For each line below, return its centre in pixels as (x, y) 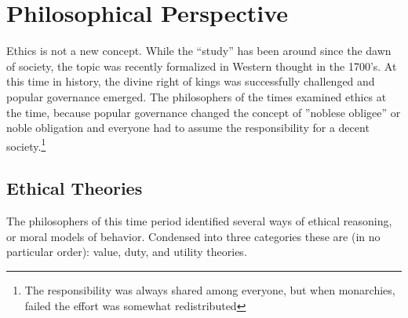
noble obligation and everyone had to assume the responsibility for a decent (188, 128)
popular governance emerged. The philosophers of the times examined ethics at (197, 96)
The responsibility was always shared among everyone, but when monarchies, (210, 289)
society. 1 (26, 144)
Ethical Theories (75, 188)
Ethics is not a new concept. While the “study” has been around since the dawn (199, 51)
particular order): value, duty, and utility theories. (127, 252)
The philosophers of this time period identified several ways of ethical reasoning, (199, 221)
